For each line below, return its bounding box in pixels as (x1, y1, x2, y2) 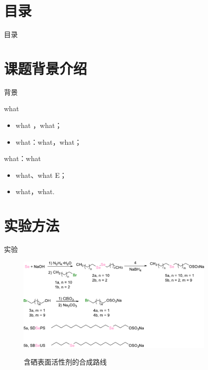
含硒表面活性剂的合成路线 (24, 356, 107, 367)
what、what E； (15, 169, 67, 180)
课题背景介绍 (4, 58, 87, 78)
